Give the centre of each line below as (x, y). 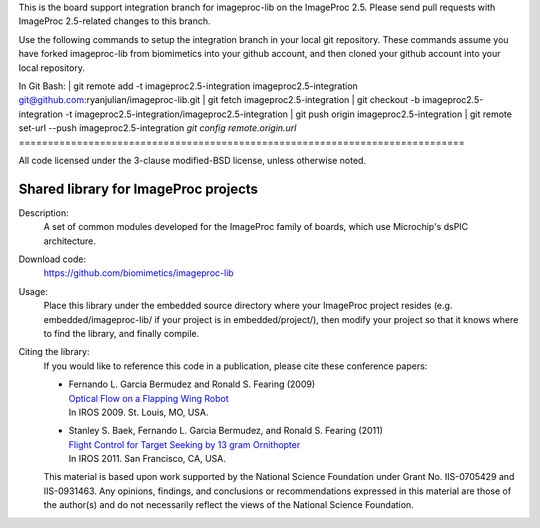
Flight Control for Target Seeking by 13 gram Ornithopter (184, 444)
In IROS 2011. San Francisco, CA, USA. (147, 459)
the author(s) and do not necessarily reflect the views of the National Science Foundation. (228, 505)
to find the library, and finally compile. (121, 333)
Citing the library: (54, 352)
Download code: (52, 259)
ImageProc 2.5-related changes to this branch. (114, 21)
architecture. (70, 241)
